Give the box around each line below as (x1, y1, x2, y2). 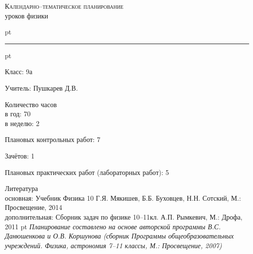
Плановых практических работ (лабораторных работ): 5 (5, 167, 169, 177)
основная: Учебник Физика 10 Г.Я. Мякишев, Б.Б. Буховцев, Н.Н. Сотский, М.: (5, 192, 241, 203)
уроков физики (5, 10, 48, 20)
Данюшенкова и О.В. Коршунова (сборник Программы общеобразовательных (5, 231, 234, 241)
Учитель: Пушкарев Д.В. (5, 82, 78, 93)
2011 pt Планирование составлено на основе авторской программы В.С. (5, 221, 221, 231)
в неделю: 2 (5, 118, 40, 128)
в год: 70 (5, 109, 31, 119)
